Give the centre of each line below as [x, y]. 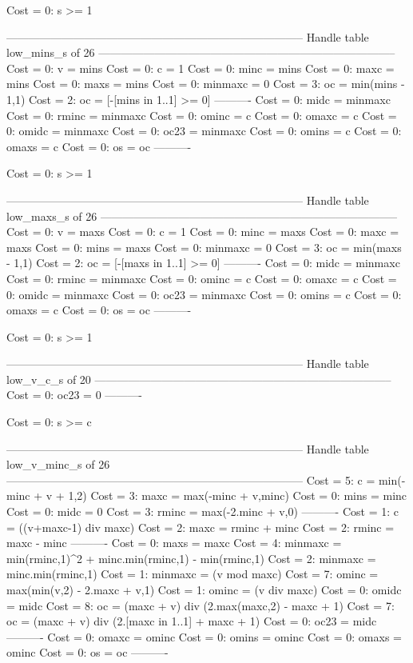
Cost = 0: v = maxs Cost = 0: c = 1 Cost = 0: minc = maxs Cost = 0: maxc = [203, 232]
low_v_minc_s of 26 [58, 464]
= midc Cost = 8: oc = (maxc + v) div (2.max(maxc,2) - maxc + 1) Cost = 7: [201, 605]
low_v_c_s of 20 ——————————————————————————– [199, 379]
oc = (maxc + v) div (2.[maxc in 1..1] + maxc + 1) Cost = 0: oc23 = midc [192, 621]
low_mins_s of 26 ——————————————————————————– [201, 52]
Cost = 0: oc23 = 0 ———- [74, 395]
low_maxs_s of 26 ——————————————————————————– [202, 216]
